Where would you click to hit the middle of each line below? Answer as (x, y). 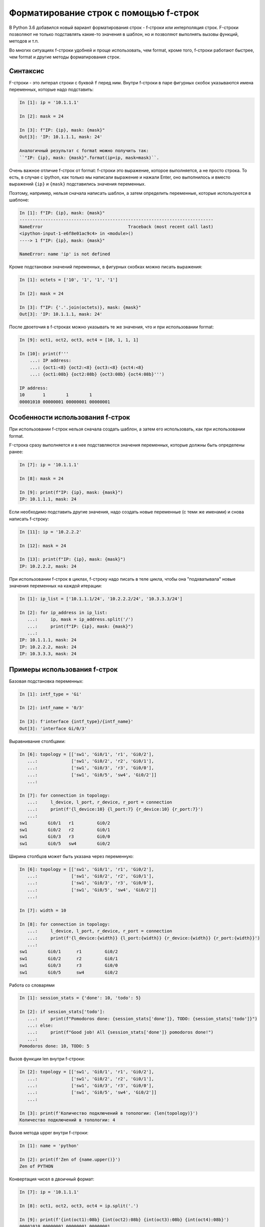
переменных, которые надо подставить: (51, 90)
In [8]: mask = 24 (41, 479)
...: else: (40, 1026)
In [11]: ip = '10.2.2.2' (51, 532)
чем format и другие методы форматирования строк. (65, 57)
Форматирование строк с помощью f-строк (104, 13)
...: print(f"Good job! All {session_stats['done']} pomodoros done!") (120, 1032)
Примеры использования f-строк (63, 669)
